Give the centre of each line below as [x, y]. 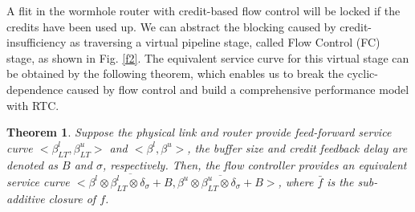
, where [296, 181]
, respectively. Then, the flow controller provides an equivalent [254, 164]
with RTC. [33, 105]
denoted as [33, 164]
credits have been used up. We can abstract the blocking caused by [171, 26]
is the [340, 181]
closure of [72, 198]
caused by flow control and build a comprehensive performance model [238, 89]
